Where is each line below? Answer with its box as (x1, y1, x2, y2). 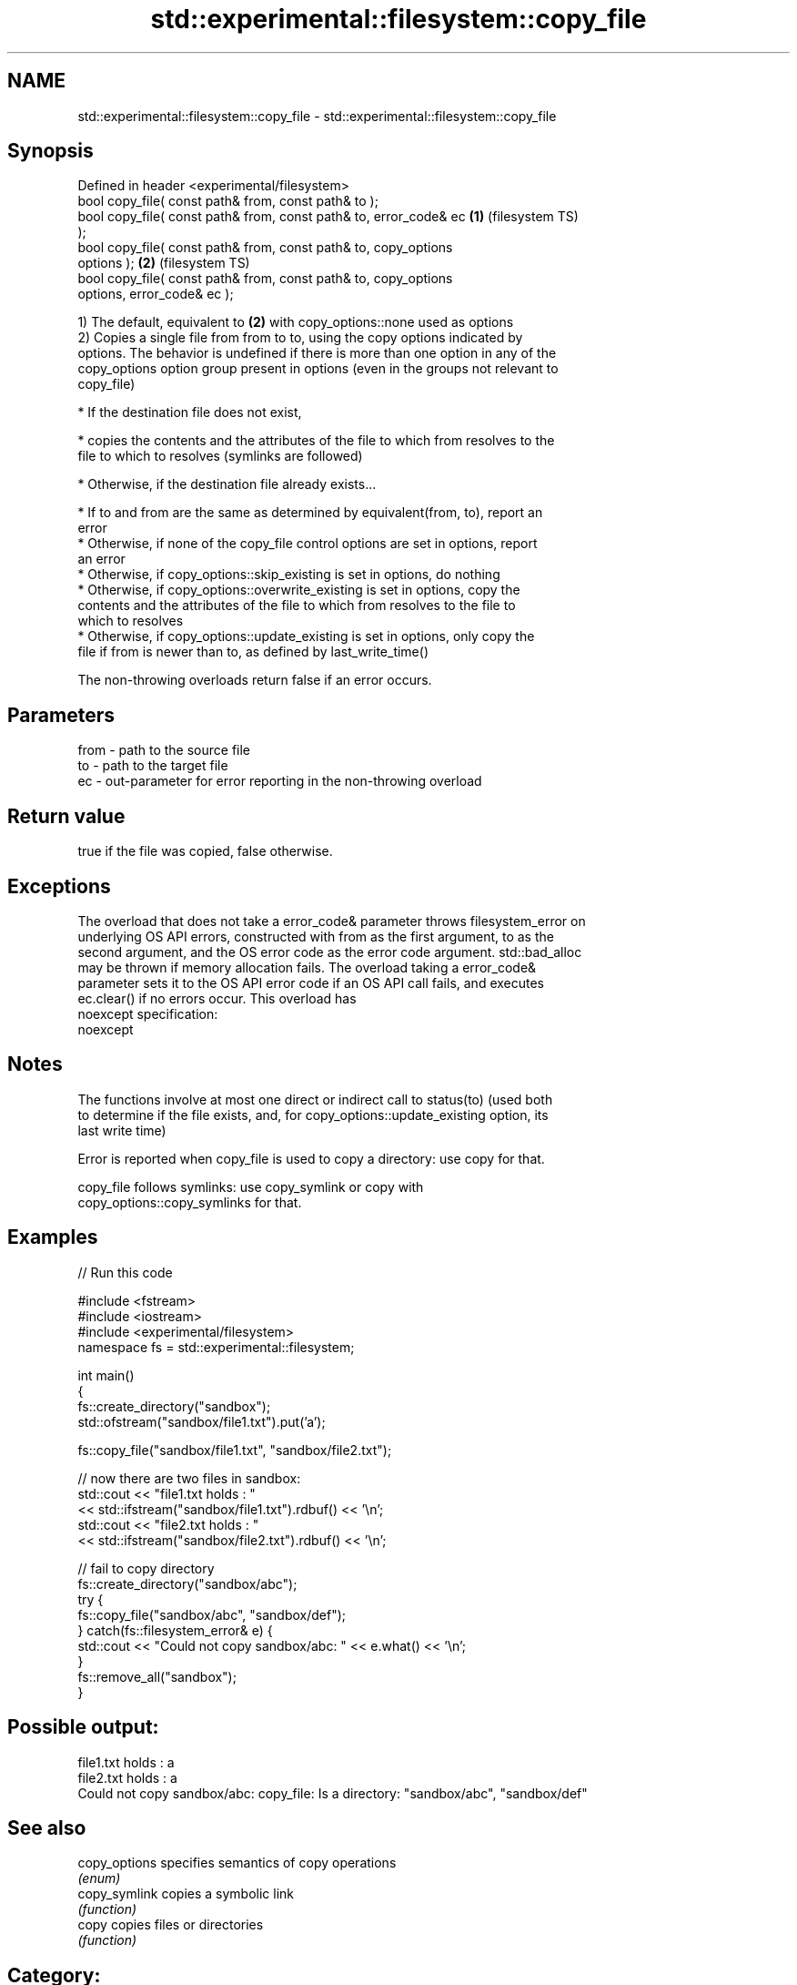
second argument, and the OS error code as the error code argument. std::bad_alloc (77, 943, 582, 960)
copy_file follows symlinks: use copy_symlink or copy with (77, 1178, 424, 1195)
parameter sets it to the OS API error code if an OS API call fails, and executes (77, 974, 545, 991)
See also (7, 1816, 86, 1839)
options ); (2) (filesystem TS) (77, 255, 250, 271)
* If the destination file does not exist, (77, 404, 302, 421)
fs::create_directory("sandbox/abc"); (77, 1575, 298, 1592)
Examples (7, 1226, 98, 1249)
